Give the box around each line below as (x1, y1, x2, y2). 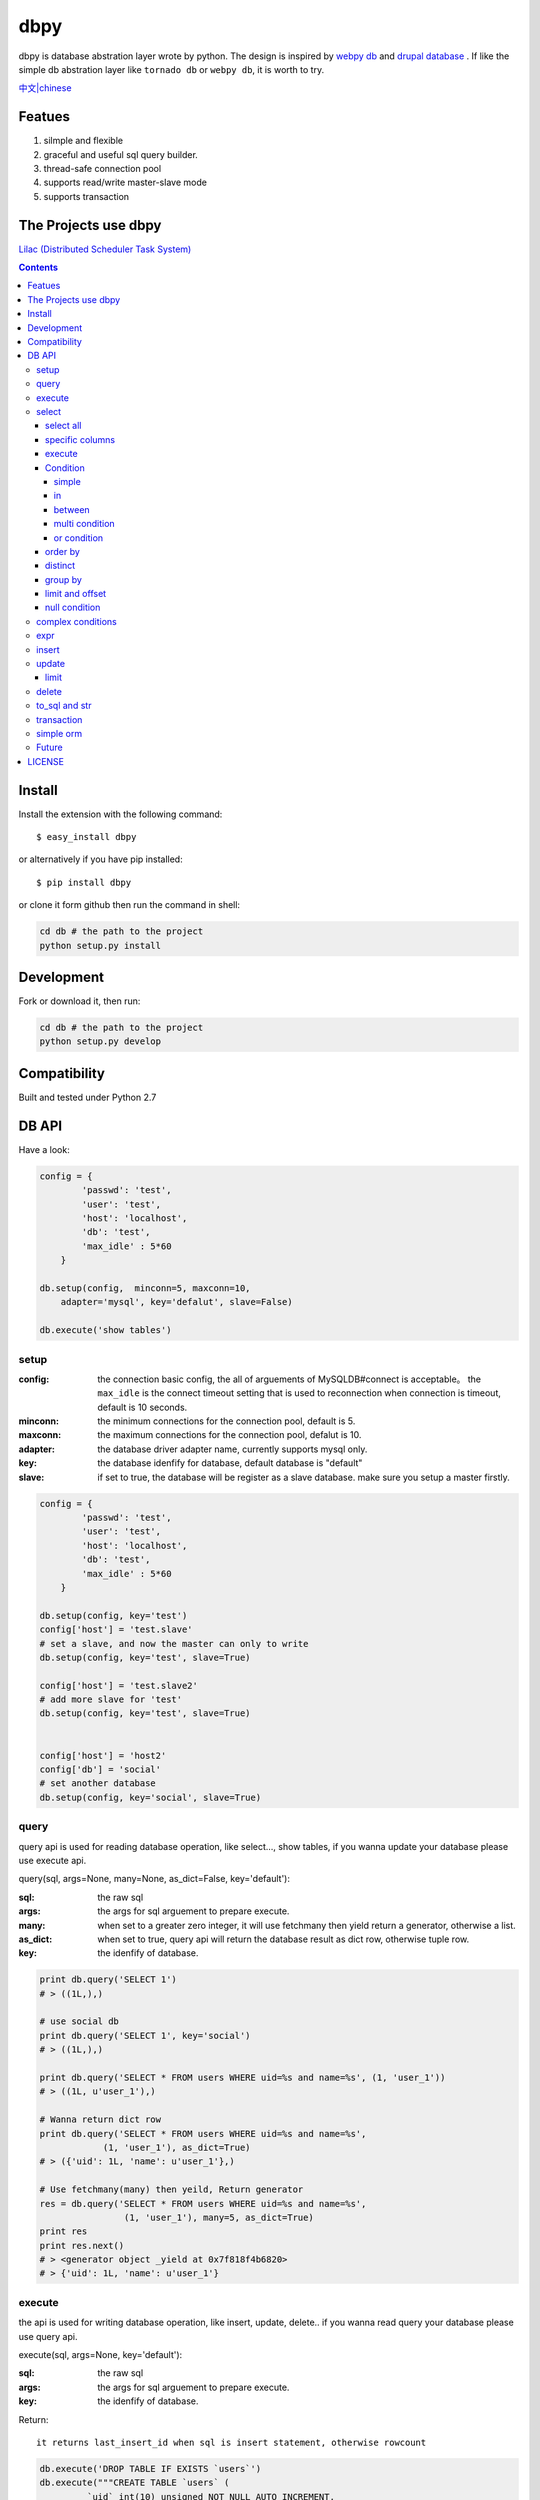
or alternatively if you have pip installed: (18, 853, 184, 865)
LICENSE (27, 755, 65, 767)
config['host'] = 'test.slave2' (39, 1680, 199, 1691)
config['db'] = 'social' (39, 1764, 162, 1775)
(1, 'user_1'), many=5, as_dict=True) (123, 2211, 314, 2223)
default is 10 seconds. (97, 1401, 188, 1413)
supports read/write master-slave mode (43, 176, 207, 189)
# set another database (39, 1778, 157, 1789)
